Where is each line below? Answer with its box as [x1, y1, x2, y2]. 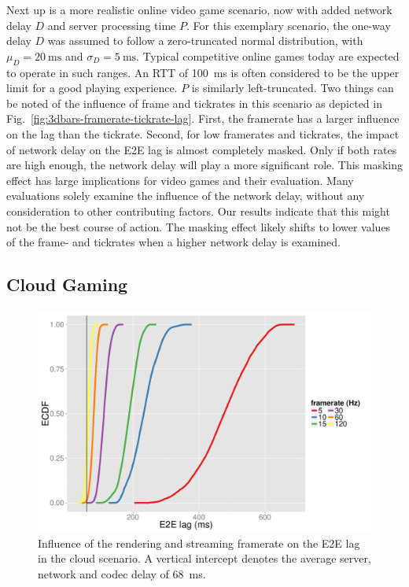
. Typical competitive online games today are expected [136, 47, 400, 64]
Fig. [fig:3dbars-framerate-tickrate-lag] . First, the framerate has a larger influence [6, 110, 400, 127]
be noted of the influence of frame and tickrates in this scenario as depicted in [6, 94, 382, 111]
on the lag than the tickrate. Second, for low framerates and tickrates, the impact [6, 125, 400, 142]
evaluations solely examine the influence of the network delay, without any [6, 187, 365, 204]
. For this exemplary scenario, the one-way [186, 17, 391, 33]
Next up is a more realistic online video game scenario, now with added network [6, 2, 392, 17]
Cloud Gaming [6, 272, 128, 297]
